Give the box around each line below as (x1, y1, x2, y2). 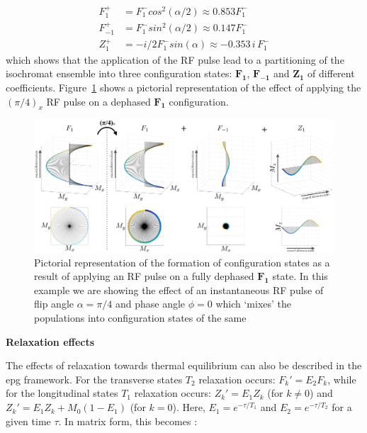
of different (307, 66, 355, 81)
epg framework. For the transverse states (6, 371, 183, 386)
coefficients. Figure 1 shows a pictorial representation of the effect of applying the (6, 79, 361, 94)
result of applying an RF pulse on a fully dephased (34, 269, 254, 283)
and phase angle (115, 296, 186, 311)
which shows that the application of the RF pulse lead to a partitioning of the (6, 52, 344, 67)
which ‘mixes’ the (215, 296, 292, 311)
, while (327, 371, 356, 386)
